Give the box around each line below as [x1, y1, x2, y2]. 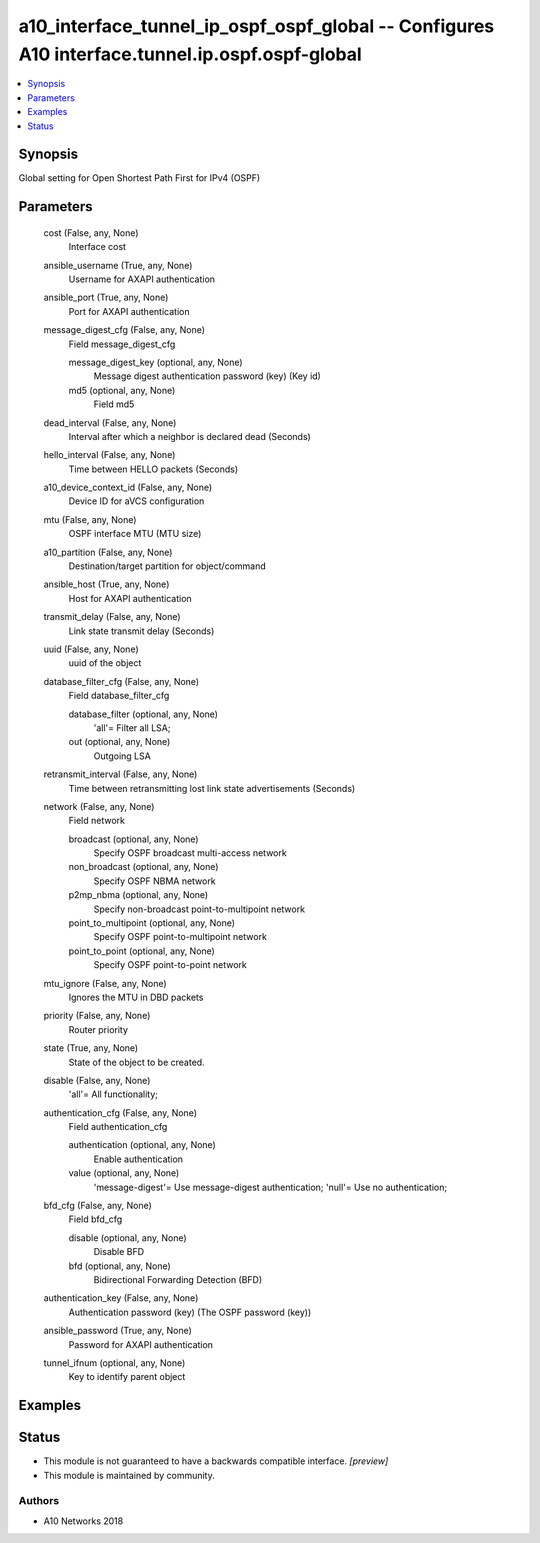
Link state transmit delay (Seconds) [68, 625, 215, 637]
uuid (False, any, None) [43, 643, 139, 655]
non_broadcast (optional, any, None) [68, 861, 219, 873]
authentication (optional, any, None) [68, 1139, 217, 1151]
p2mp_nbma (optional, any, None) [68, 889, 209, 901]
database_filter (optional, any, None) [68, 708, 219, 720]
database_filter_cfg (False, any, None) [43, 675, 200, 687]
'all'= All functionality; [68, 1088, 159, 1100]
